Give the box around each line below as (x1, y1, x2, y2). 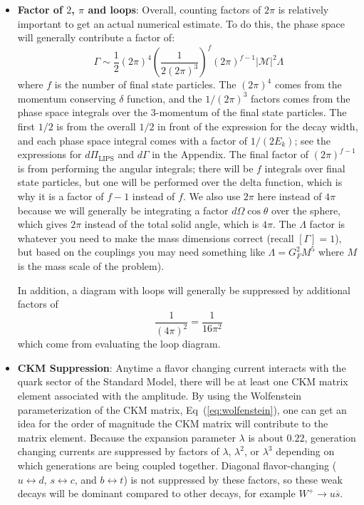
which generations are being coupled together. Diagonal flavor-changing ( (17, 457, 337, 472)
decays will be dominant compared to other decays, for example (17, 486, 296, 501)
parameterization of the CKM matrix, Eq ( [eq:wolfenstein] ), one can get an (17, 402, 347, 417)
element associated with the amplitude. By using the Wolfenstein (17, 387, 302, 402)
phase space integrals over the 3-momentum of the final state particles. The (17, 105, 347, 120)
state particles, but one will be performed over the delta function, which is (17, 175, 343, 189)
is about (248, 429, 284, 444)
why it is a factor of (17, 189, 104, 204)
